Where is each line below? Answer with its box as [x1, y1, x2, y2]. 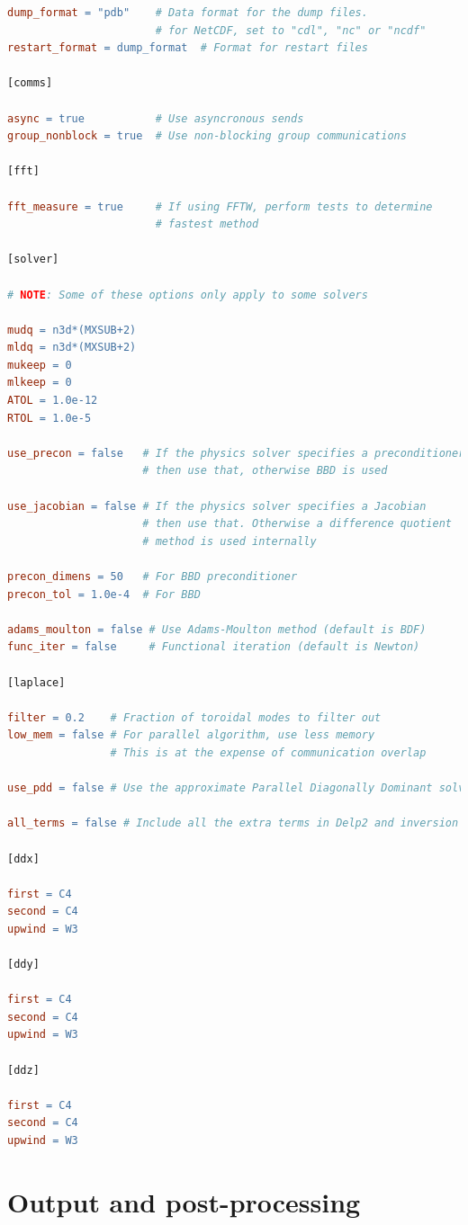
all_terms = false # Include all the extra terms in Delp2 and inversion [7, 817, 459, 830]
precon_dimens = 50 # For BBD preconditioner [7, 570, 298, 583]
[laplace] [7, 675, 66, 689]
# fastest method [155, 218, 259, 231]
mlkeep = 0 [7, 376, 72, 389]
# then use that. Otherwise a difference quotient [142, 517, 452, 531]
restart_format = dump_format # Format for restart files [7, 41, 368, 55]
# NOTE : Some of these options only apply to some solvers [7, 288, 368, 301]
